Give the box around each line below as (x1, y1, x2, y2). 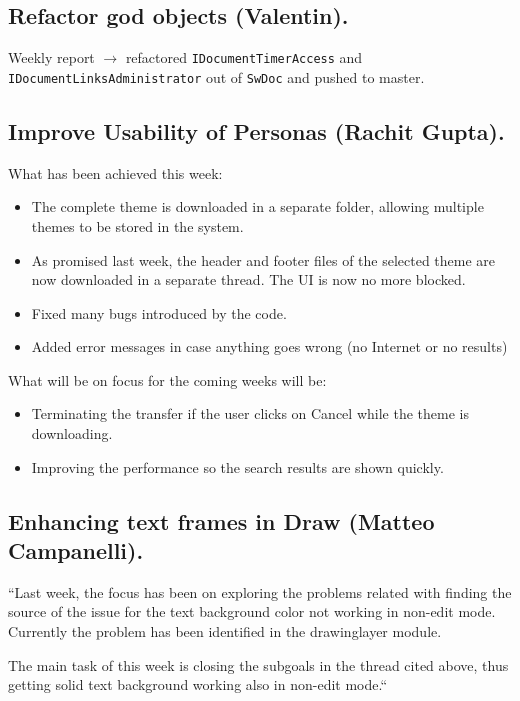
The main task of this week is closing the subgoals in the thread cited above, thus (8, 654, 509, 675)
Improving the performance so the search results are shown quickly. (31, 456, 444, 477)
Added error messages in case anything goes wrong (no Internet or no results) (31, 336, 508, 357)
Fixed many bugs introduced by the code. (31, 302, 287, 323)
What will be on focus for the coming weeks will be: (8, 369, 327, 390)
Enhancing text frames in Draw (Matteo (8, 505, 435, 536)
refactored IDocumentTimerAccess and (125, 47, 363, 68)
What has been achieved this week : (8, 162, 223, 183)
